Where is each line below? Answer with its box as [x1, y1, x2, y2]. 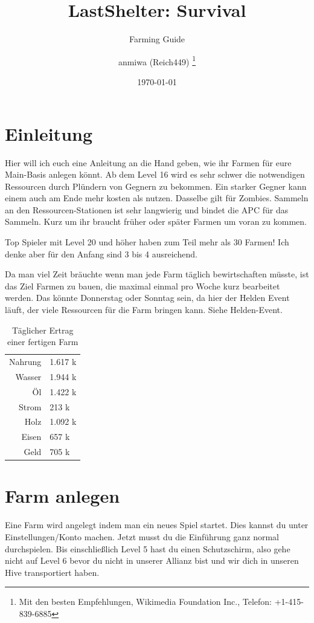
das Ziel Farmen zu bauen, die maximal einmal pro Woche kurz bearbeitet [5, 279, 280, 292]
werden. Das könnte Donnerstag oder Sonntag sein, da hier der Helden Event [5, 291, 290, 304]
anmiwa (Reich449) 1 [118, 53, 196, 68]
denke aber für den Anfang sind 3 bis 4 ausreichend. [5, 247, 197, 260]
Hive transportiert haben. [5, 566, 100, 578]
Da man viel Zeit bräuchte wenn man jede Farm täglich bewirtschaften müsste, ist [5, 268, 309, 280]
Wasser [15, 370, 42, 383]
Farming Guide [129, 33, 185, 45]
